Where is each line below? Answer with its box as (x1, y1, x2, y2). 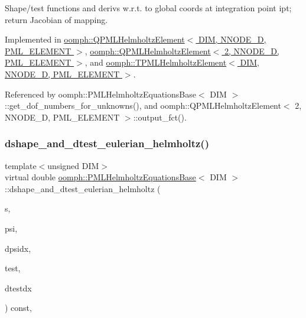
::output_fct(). (133, 111, 187, 123)
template (5, 159, 37, 171)
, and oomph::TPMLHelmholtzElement (84, 56, 227, 69)
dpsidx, (5, 242, 31, 254)
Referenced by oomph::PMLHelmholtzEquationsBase (5, 87, 196, 100)
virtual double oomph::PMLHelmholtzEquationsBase (5, 171, 196, 183)
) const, (5, 301, 32, 314)
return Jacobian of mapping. (5, 13, 108, 25)
